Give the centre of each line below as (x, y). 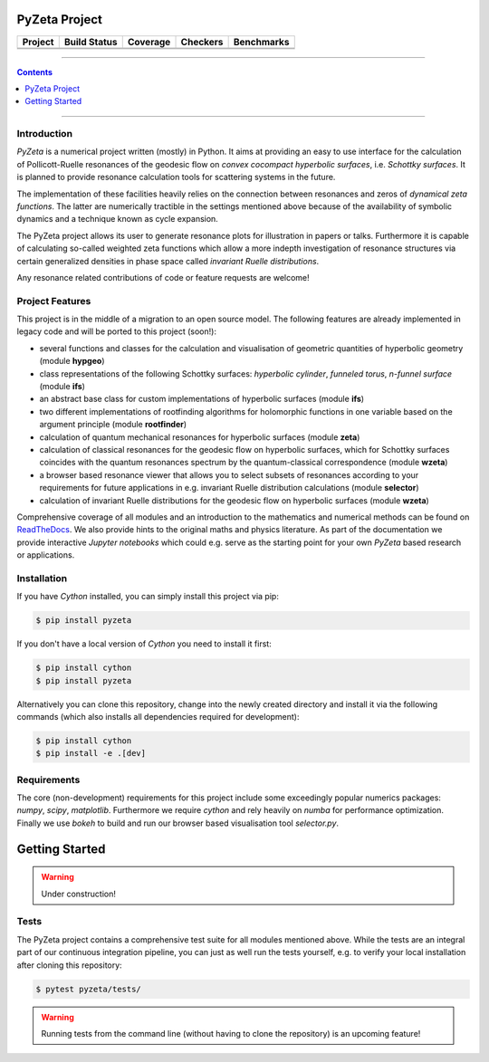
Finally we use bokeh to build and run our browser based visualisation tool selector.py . (178, 823)
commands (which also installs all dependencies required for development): (158, 716)
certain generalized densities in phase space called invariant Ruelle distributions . (168, 261)
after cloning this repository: (69, 965)
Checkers (202, 42)
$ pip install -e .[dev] (91, 753)
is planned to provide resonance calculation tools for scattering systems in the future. (176, 177)
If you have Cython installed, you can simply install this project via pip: (148, 597)
